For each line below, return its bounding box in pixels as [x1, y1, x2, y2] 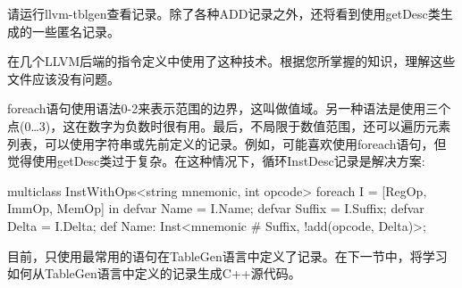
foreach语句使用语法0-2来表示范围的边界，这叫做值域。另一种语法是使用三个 [7, 99, 451, 118]
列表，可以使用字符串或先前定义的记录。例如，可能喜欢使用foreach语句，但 [7, 134, 447, 152]
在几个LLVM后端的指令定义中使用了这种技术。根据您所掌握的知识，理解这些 [7, 52, 456, 70]
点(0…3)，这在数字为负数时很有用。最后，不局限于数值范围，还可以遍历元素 [7, 116, 451, 135]
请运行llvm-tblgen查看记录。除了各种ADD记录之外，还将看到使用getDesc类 [7, 4, 441, 22]
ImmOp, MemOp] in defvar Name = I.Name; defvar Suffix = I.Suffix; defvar [7, 199, 424, 218]
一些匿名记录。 [31, 21, 120, 40]
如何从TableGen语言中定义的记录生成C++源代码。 [7, 264, 301, 283]
